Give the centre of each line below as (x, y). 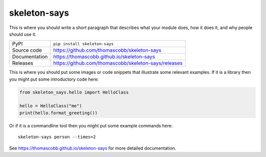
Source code (27, 50)
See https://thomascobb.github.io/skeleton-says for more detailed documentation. (93, 148)
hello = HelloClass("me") (51, 106)
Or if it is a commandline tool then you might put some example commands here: (91, 126)
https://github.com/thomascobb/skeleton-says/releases (118, 63)
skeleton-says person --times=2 (57, 137)
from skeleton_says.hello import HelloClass (74, 92)
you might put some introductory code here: (54, 79)
